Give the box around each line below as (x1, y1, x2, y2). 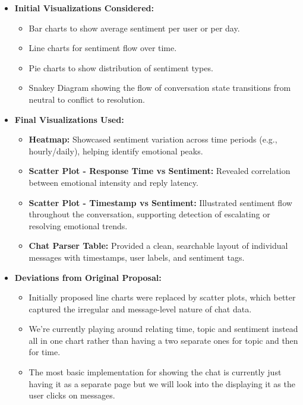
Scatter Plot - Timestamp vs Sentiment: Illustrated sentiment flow (29, 196, 292, 208)
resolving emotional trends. (29, 219, 128, 232)
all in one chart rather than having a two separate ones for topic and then (29, 334, 298, 346)
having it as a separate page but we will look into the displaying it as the (29, 377, 295, 390)
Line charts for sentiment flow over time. (29, 42, 177, 54)
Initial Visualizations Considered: (14, 2, 154, 14)
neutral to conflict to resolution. (29, 93, 145, 105)
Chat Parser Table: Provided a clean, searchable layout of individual (29, 239, 288, 252)
